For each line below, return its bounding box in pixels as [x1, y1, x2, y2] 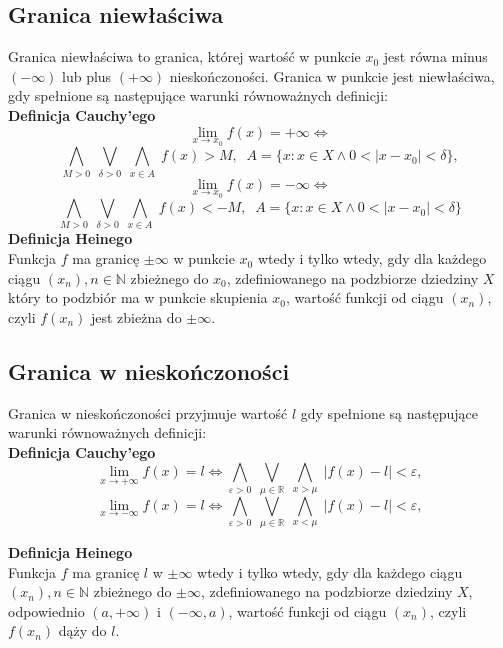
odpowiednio [8, 600, 85, 621]
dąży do [58, 620, 107, 641]
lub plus [62, 65, 112, 86]
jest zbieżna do [90, 306, 182, 327]
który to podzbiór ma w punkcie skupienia [8, 287, 268, 308]
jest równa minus [383, 46, 488, 67]
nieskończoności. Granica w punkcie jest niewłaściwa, [169, 65, 495, 86]
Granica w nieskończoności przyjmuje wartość [8, 402, 288, 423]
